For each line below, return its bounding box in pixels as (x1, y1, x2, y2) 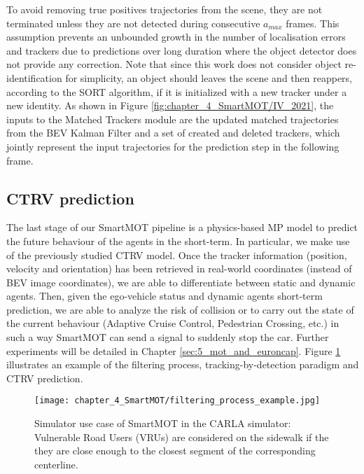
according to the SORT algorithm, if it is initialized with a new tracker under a (6, 84, 347, 99)
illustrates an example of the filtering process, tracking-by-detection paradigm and (6, 357, 359, 372)
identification (6, 70, 62, 85)
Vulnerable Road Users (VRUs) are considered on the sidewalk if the (34, 429, 329, 444)
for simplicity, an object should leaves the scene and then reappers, (65, 70, 353, 85)
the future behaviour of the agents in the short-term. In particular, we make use (6, 233, 350, 248)
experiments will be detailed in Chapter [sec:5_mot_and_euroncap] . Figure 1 (6, 343, 341, 358)
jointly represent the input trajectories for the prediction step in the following (6, 139, 339, 153)
